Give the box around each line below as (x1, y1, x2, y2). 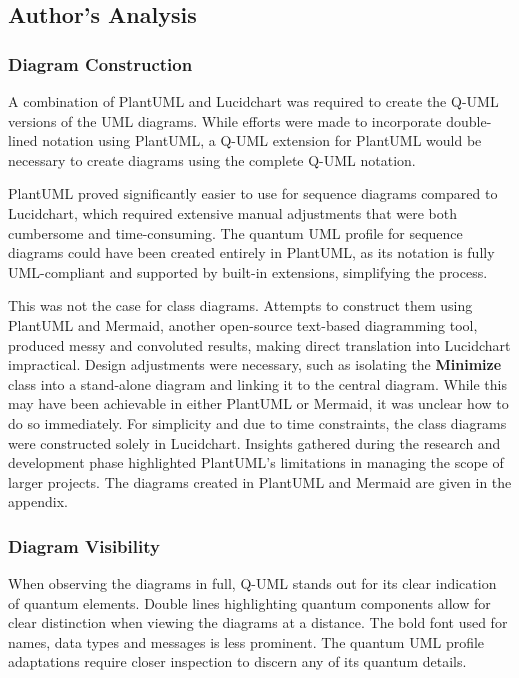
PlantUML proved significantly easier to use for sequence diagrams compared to (8, 183, 498, 204)
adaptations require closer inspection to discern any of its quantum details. (8, 651, 467, 672)
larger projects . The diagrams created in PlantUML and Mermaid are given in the (8, 471, 512, 492)
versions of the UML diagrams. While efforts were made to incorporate (8, 110, 442, 131)
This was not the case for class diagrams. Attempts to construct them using (8, 295, 473, 316)
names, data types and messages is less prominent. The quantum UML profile (8, 631, 485, 652)
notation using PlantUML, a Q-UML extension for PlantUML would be (42, 130, 482, 151)
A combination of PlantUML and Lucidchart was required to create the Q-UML (8, 91, 499, 111)
